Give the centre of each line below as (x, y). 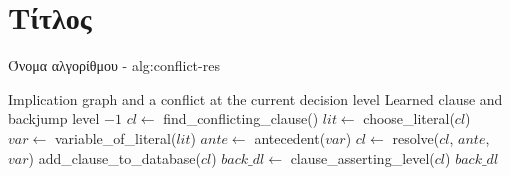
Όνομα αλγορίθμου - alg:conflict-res (114, 65)
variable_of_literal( (115, 137)
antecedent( (290, 137)
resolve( (416, 137)
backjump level (54, 118)
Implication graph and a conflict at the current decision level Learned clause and (255, 98)
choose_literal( (409, 118)
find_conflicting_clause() (241, 118)
